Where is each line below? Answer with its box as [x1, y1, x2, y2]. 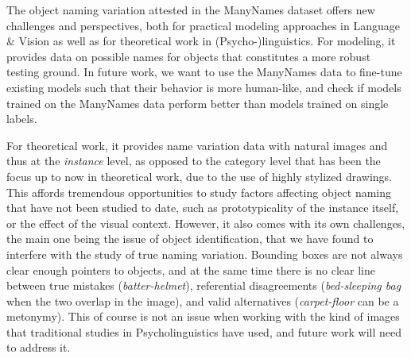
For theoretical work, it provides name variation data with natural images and [6, 137, 388, 153]
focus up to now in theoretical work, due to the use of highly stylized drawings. [6, 167, 392, 184]
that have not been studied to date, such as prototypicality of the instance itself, [6, 199, 399, 216]
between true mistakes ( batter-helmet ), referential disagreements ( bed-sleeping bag [6, 277, 401, 294]
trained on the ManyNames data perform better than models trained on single [6, 94, 389, 111]
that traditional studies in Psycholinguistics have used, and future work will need [6, 323, 402, 340]
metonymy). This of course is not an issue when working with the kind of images [6, 308, 400, 325]
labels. [6, 110, 37, 127]
